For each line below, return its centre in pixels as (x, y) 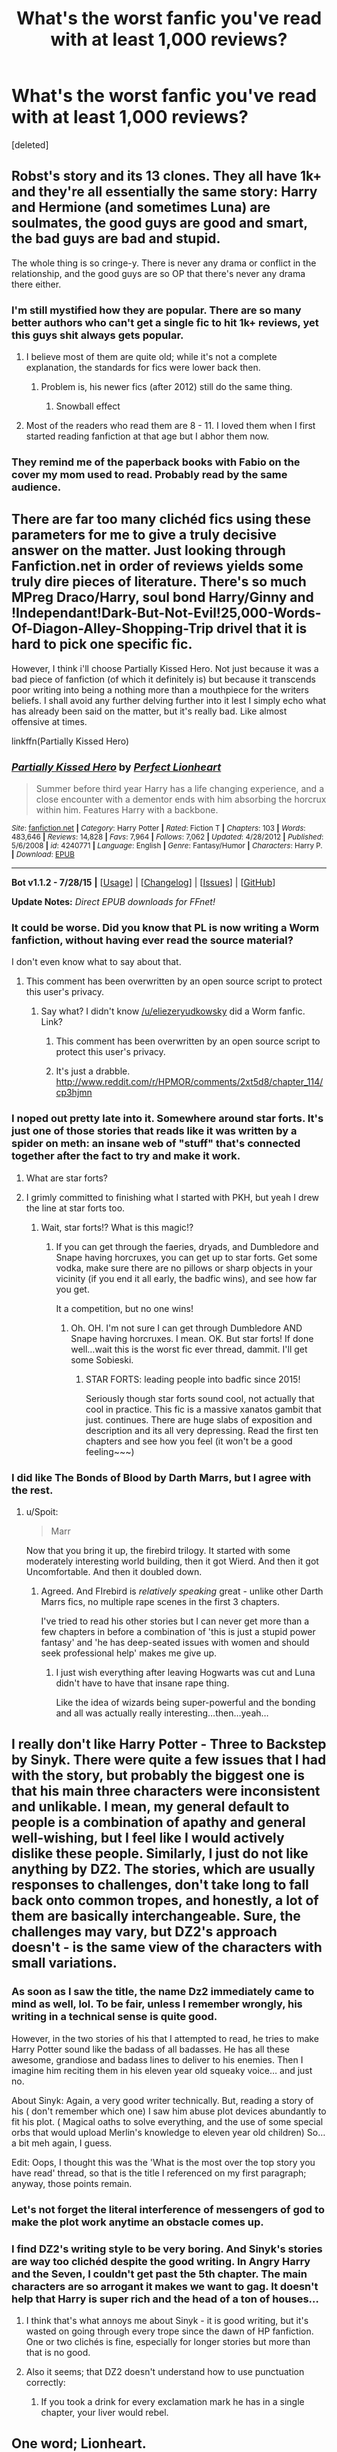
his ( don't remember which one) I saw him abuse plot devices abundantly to (169, 2111)
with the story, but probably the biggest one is (158, 1775)
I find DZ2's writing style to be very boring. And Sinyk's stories (167, 2249)
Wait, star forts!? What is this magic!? (117, 1227)
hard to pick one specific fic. (102, 644)
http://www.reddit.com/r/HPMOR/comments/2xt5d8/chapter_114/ (189, 1082)
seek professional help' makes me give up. (129, 1653)
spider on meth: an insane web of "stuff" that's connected (156, 1144)
